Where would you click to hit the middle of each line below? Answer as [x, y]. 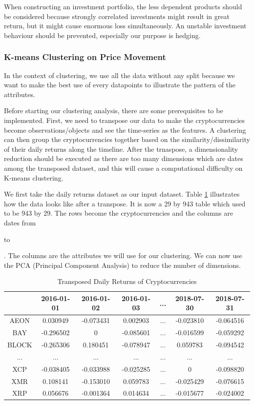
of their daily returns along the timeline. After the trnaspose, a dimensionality [121, 149]
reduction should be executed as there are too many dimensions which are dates [124, 158]
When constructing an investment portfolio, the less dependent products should [123, 6]
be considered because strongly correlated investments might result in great [117, 16]
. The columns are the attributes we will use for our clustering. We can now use [123, 255]
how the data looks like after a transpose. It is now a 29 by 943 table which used [125, 203]
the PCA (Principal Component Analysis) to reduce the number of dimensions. [123, 265]
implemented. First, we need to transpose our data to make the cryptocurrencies [125, 120]
